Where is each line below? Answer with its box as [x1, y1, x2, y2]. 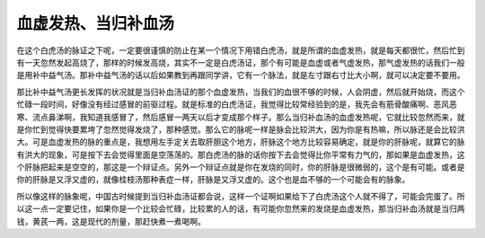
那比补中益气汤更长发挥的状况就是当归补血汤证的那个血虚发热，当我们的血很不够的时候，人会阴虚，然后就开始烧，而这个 [16, 86, 465, 97]
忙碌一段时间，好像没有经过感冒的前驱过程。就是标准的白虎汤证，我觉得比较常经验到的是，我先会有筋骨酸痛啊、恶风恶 [16, 99, 457, 110]
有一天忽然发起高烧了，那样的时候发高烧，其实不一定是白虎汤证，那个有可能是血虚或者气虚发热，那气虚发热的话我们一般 [16, 57, 465, 67]
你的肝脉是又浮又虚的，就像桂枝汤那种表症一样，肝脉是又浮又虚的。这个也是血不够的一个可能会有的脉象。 [16, 174, 410, 185]
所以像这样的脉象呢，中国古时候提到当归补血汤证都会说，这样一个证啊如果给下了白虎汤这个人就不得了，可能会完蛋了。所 [16, 190, 465, 201]
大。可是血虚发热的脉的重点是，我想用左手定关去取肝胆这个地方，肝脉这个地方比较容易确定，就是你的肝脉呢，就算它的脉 [16, 137, 465, 147]
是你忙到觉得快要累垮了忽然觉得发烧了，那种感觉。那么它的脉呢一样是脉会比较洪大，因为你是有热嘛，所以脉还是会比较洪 [16, 124, 465, 135]
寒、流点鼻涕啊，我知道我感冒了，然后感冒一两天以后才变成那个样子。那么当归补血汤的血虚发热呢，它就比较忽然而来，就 [16, 111, 465, 122]
